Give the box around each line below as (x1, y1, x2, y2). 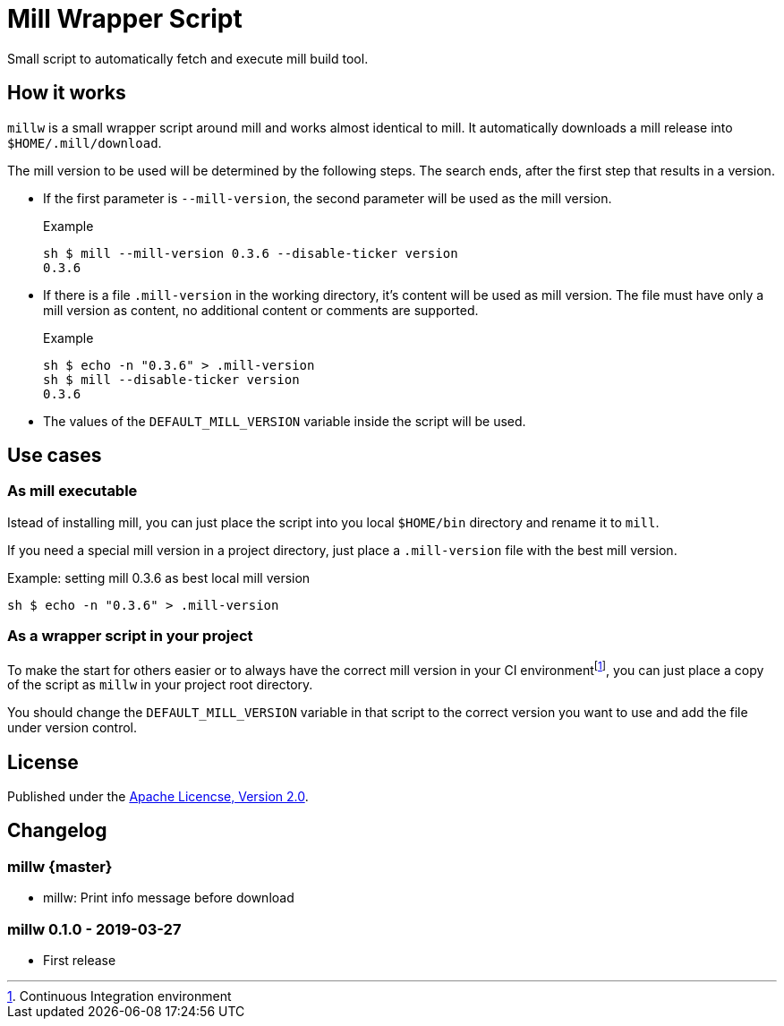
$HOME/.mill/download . (7, 134, 162, 150)
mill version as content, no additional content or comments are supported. (43, 302, 479, 318)
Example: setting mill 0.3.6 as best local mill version (7, 569, 311, 586)
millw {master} (7, 857, 113, 876)
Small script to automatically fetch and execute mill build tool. (7, 50, 369, 66)
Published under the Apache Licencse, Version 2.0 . (7, 789, 309, 805)
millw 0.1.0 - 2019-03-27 (7, 919, 182, 938)
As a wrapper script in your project (7, 627, 253, 646)
